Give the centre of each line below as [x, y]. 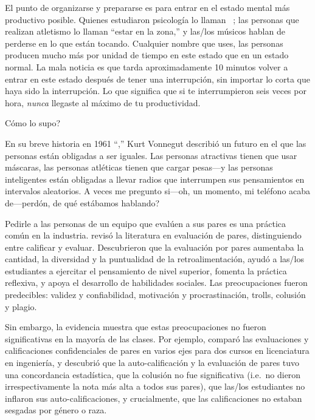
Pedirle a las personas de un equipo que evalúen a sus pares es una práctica [146, 223]
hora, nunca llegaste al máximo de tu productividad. [103, 102]
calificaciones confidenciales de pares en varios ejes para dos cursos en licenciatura [157, 351]
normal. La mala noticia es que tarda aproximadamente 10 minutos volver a [147, 66]
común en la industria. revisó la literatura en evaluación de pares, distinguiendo [153, 235]
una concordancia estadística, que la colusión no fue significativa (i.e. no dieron [153, 374]
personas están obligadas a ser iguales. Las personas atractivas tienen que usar [151, 155]
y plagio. [21, 306]
